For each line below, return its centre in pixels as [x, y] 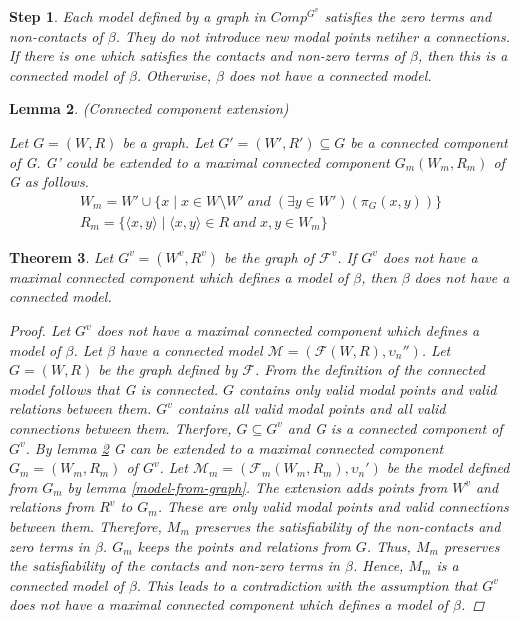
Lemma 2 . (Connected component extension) [149, 108]
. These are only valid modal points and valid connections [333, 506]
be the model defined [448, 467]
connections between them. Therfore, [120, 427]
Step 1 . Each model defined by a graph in [137, 16]
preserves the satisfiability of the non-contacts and [347, 525]
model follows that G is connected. [114, 388]
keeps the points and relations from [244, 545]
